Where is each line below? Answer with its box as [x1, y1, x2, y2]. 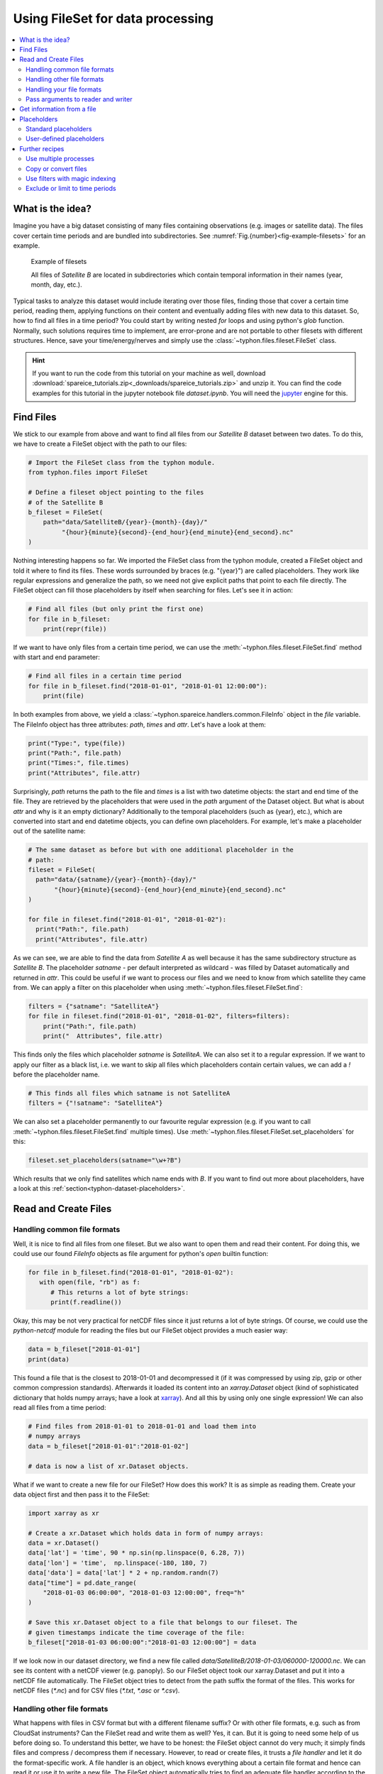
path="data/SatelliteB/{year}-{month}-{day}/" [43, 518, 209, 527]
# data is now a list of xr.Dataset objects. [28, 1462, 189, 1470]
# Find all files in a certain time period [28, 672, 182, 681]
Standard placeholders [26, 125, 92, 133]
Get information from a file [19, 105, 96, 114]
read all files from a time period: [13, 1404, 106, 1412]
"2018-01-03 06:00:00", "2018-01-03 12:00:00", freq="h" [43, 1589, 245, 1597]
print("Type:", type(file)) [28, 739, 126, 747]
